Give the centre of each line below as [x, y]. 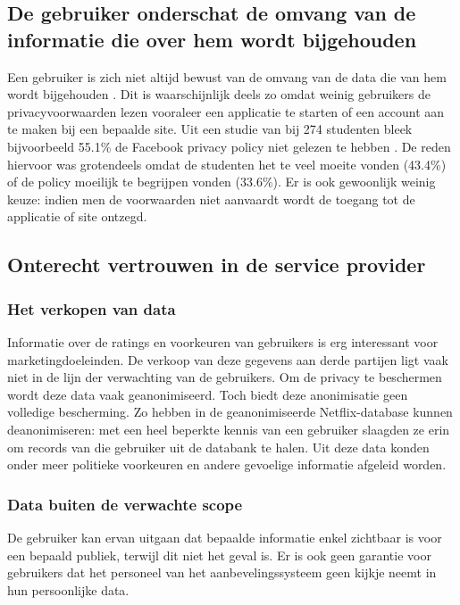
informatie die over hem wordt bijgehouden [212, 39]
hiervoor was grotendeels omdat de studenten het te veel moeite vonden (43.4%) [227, 164]
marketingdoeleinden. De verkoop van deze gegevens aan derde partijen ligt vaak [228, 359]
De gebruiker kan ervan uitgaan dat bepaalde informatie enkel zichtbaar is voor [225, 537]
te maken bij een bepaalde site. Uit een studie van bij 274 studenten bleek [210, 129]
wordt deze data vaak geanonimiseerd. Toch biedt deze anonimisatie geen [208, 394]
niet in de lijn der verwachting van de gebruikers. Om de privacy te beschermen [225, 377]
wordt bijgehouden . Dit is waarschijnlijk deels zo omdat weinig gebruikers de [219, 94]
